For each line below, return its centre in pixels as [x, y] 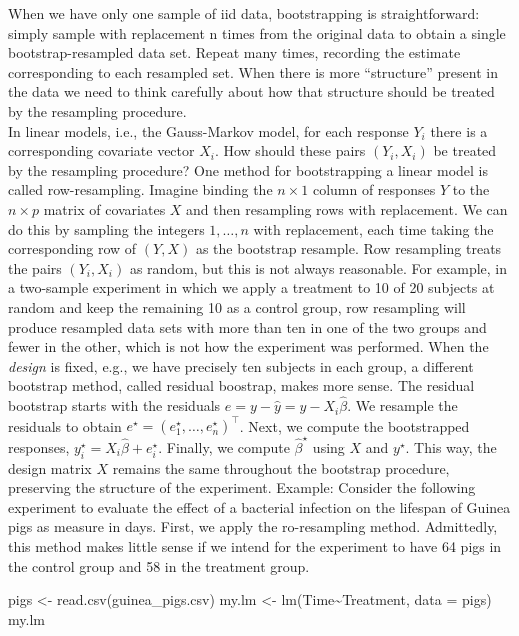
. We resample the [402, 405]
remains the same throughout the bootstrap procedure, [281, 467]
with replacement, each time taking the [373, 228]
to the [471, 189]
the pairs [35, 267]
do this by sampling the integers [106, 228]
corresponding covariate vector [101, 150]
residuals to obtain [65, 425]
